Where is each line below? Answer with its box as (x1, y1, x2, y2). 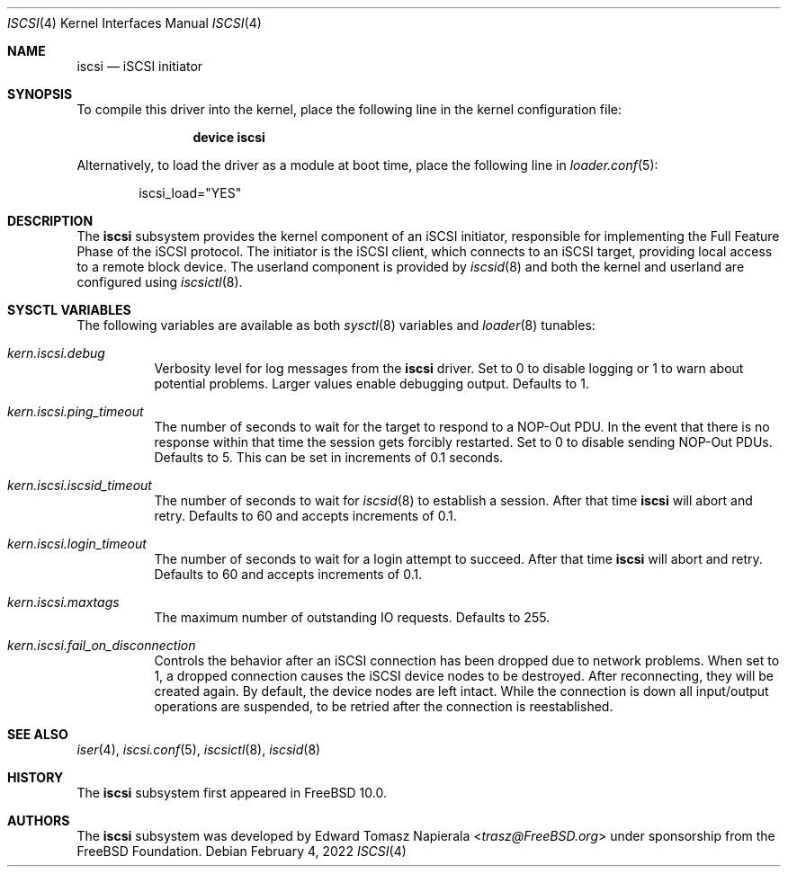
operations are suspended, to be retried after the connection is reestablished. (154, 699, 613, 714)
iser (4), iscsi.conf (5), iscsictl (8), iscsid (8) (76, 742, 321, 757)
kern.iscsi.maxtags (7, 594, 120, 610)
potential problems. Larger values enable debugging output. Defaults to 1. (154, 376, 589, 391)
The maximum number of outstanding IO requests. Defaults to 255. (154, 610, 551, 625)
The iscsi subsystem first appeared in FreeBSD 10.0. (76, 785, 387, 800)
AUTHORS (7, 813, 70, 828)
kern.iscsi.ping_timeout (7, 404, 144, 419)
